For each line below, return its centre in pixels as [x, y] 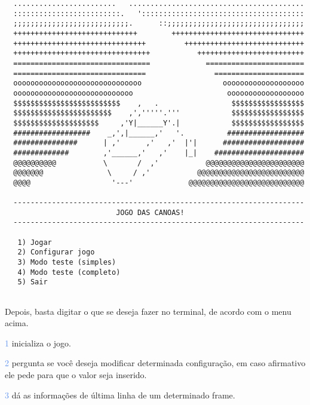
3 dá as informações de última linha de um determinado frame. [120, 395]
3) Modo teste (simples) [67, 263]
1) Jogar [35, 242]
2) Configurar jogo [56, 252]
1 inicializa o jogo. [38, 343]
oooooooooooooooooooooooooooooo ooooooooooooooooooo [159, 83]
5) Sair [33, 282]
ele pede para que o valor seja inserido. [76, 375]
